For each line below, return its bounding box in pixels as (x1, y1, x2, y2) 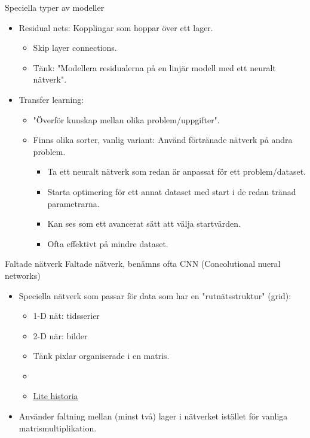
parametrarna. (47, 197, 100, 209)
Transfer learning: (19, 93, 84, 105)
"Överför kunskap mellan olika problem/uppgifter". (33, 113, 220, 126)
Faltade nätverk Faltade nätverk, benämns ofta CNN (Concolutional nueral (5, 257, 281, 270)
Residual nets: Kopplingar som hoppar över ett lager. (19, 21, 213, 34)
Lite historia (33, 390, 78, 402)
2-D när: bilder (33, 329, 88, 342)
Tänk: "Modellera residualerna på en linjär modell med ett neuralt (33, 61, 276, 74)
